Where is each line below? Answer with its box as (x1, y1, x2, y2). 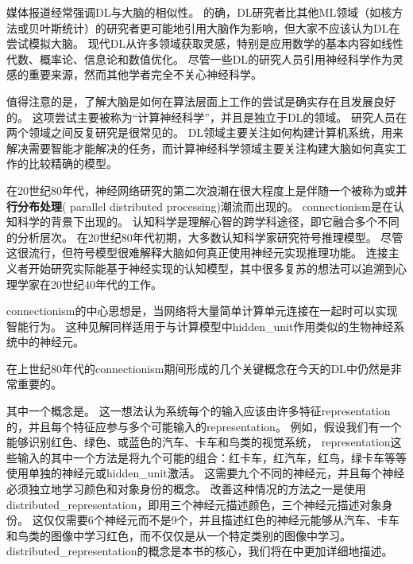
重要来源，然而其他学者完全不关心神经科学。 (28, 66, 262, 83)
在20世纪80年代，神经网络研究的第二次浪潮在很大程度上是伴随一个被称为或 (6, 181, 396, 198)
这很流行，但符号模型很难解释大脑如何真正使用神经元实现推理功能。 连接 (6, 244, 388, 261)
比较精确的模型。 (28, 155, 118, 172)
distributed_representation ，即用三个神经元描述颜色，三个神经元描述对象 (6, 496, 382, 512)
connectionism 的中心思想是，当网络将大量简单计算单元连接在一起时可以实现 (6, 302, 398, 319)
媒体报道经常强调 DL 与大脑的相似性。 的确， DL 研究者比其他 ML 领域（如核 (6, 4, 392, 20)
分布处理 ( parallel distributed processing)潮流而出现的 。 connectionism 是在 (17, 197, 393, 214)
